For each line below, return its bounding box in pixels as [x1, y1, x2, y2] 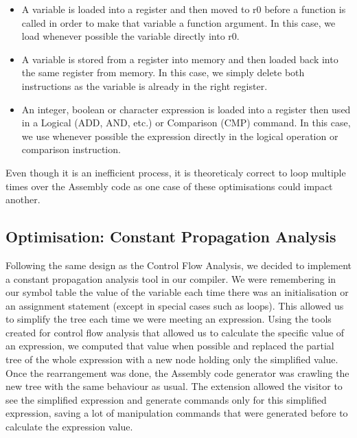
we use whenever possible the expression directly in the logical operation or [21, 128, 338, 143]
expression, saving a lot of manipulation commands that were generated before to [5, 406, 348, 420]
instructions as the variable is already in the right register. [21, 78, 268, 93]
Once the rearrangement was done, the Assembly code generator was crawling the [5, 365, 349, 380]
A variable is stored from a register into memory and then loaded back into [21, 51, 338, 66]
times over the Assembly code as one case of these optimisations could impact [5, 178, 333, 193]
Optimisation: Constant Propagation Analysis [5, 226, 336, 247]
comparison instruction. [21, 142, 121, 157]
